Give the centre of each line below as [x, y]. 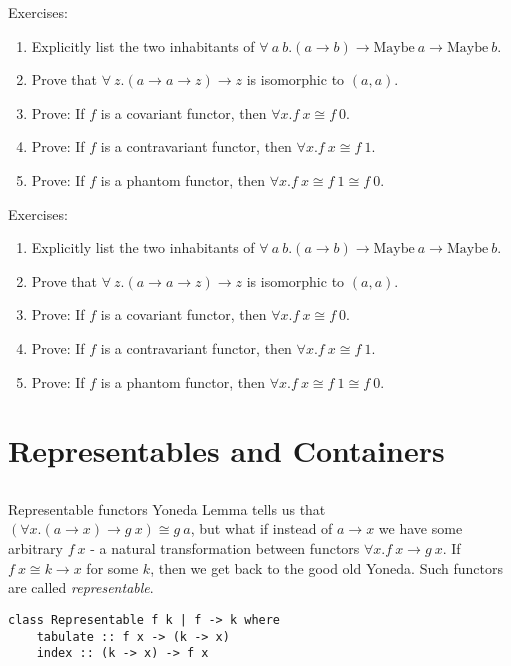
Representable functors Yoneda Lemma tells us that [167, 508]
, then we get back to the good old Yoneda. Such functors [326, 567]
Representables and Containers [226, 450]
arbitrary [35, 548]
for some [112, 567]
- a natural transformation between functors [225, 548]
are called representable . [81, 587]
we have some [420, 528]
